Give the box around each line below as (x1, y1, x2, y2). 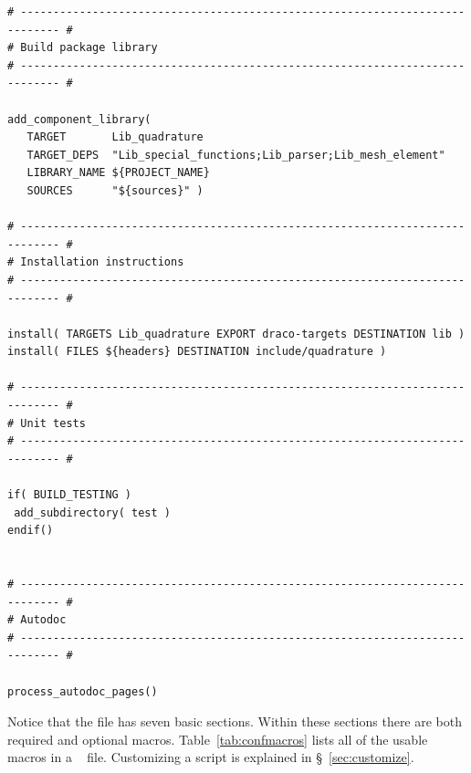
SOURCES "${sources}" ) (26, 183, 204, 197)
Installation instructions (20, 256, 184, 269)
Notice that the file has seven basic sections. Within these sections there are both (7, 712, 463, 731)
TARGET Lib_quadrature (26, 131, 204, 144)
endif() (7, 524, 54, 538)
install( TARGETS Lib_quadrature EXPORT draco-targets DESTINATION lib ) (7, 327, 466, 340)
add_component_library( (7, 112, 152, 126)
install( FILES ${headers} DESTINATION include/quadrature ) (7, 345, 387, 359)
